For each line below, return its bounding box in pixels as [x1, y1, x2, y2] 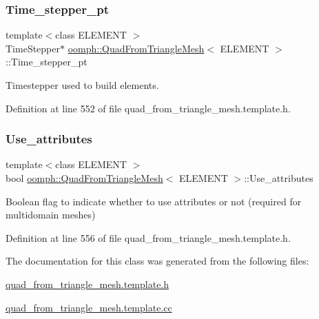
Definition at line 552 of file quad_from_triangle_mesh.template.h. [6, 101, 291, 115]
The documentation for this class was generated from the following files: [6, 254, 309, 268]
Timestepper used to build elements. [6, 78, 159, 92]
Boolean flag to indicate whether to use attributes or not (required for [6, 194, 302, 208]
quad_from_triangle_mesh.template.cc [6, 300, 172, 314]
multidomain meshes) [6, 207, 96, 222]
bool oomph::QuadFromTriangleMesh [6, 171, 163, 185]
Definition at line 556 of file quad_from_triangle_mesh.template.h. [6, 230, 291, 245]
